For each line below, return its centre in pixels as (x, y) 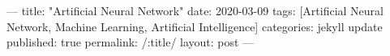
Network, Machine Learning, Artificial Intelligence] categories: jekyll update (195, 26)
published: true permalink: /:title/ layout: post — (131, 42)
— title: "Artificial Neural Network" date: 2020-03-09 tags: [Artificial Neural (195, 10)
